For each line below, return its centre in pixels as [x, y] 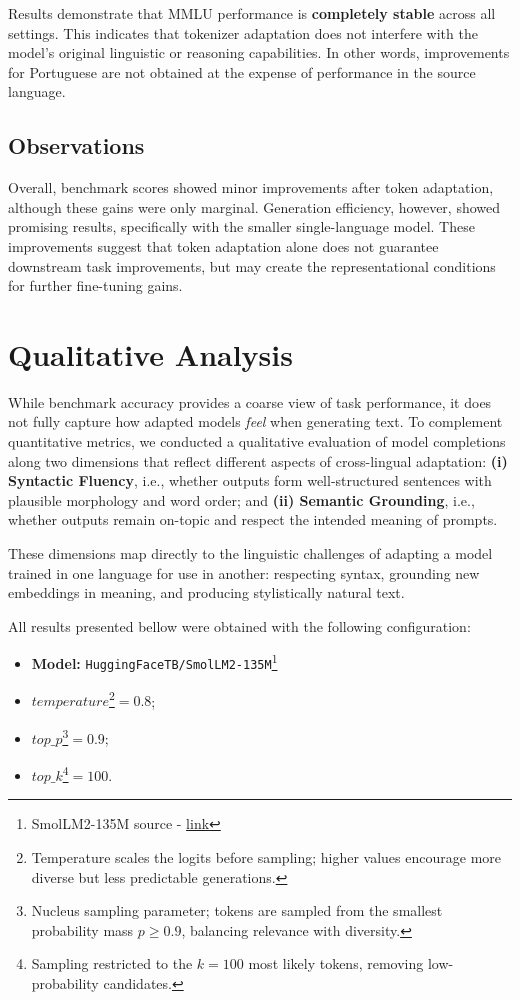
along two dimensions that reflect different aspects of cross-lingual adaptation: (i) [258, 460]
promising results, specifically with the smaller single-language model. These [241, 226]
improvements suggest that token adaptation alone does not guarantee [223, 245]
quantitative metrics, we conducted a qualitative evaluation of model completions [257, 441]
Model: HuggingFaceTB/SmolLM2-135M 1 [154, 662]
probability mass [82, 929]
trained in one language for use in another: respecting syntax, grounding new [244, 572]
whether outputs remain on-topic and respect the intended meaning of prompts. [253, 519]
